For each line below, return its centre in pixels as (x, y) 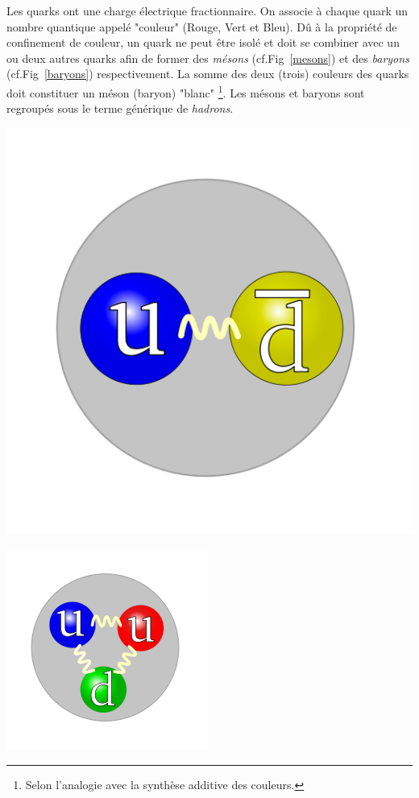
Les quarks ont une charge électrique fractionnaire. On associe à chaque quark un (207, 10)
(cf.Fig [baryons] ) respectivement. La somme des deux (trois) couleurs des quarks (208, 74)
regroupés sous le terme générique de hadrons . (120, 108)
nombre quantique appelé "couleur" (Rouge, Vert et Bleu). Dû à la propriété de (202, 26)
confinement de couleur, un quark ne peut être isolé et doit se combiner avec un (203, 42)
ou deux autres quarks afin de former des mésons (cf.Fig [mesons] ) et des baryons (208, 58)
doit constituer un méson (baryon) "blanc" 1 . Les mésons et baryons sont (186, 91)
